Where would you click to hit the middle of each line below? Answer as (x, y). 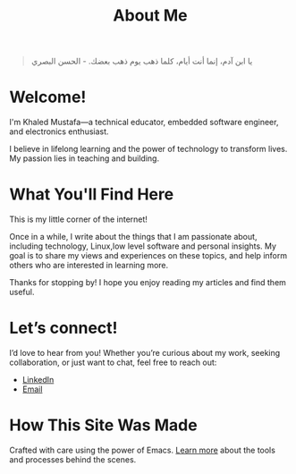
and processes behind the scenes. (73, 459)
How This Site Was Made (104, 425)
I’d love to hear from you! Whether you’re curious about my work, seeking (145, 353)
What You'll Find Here (92, 195)
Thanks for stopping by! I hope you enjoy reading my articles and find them (148, 283)
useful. (22, 292)
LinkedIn (38, 380)
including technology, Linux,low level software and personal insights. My (143, 246)
